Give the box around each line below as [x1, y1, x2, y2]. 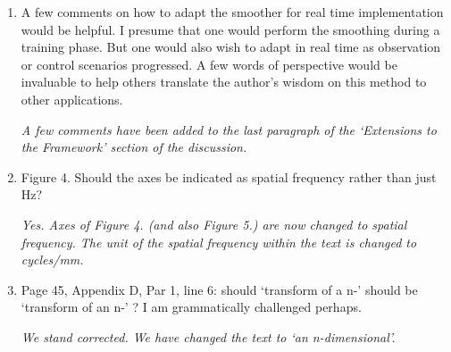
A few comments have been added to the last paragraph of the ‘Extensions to [21, 120, 437, 138]
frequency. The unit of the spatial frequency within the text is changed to [21, 232, 417, 251]
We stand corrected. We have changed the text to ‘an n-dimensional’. [21, 327, 396, 346]
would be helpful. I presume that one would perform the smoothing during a [21, 20, 440, 38]
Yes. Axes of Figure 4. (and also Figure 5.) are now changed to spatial [21, 214, 407, 233]
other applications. [21, 89, 123, 108]
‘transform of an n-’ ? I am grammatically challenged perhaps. [21, 298, 362, 316]
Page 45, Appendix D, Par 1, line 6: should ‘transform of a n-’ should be [21, 280, 418, 298]
